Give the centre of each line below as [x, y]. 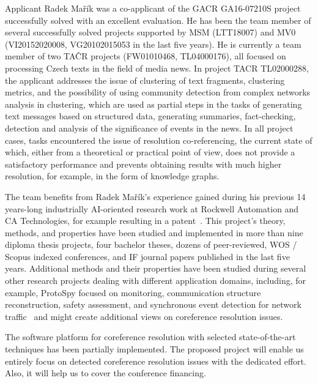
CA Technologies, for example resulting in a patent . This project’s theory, [145, 221]
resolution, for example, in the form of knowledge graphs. [112, 176]
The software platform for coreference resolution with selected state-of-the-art [150, 337]
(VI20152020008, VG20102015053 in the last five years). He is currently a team [153, 44]
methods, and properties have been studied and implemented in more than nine [154, 232]
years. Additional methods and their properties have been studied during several [156, 268]
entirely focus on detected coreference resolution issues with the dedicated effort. [156, 361]
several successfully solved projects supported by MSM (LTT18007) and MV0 [150, 32]
